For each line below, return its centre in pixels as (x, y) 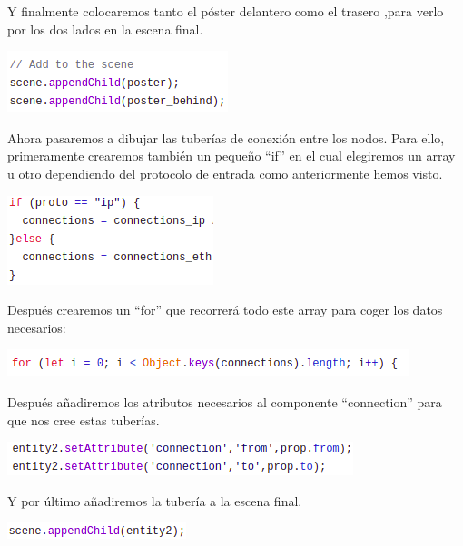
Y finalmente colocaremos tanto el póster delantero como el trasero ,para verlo (226, 11)
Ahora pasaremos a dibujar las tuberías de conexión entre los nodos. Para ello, (226, 137)
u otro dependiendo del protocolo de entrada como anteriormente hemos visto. (225, 173)
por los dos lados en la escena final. (105, 29)
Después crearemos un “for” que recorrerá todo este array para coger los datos (225, 310)
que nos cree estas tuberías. (84, 419)
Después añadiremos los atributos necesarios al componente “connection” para (225, 401)
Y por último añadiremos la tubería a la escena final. (155, 500)
